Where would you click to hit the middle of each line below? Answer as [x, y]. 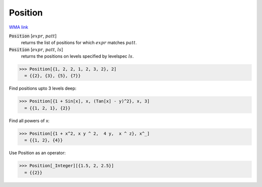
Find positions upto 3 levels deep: [43, 88]
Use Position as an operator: [37, 153]
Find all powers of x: [29, 121]
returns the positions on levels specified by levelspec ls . [77, 56]
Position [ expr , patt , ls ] [36, 49]
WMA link [19, 27]
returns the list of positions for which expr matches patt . [79, 43]
